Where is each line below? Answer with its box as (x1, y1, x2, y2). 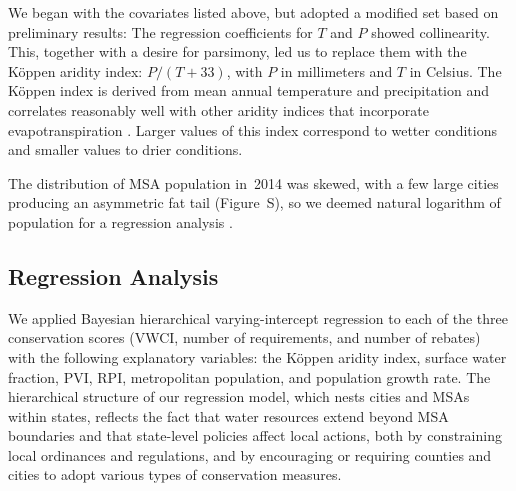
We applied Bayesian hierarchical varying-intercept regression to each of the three (8, 307, 509, 328)
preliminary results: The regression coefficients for (8, 21, 313, 42)
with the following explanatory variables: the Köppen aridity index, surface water (8, 346, 507, 367)
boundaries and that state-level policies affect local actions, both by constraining (8, 425, 502, 446)
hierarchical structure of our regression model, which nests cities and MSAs (8, 386, 470, 407)
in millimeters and (280, 60, 393, 81)
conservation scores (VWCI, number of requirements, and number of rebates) (8, 327, 481, 348)
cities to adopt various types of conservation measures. (8, 464, 342, 485)
